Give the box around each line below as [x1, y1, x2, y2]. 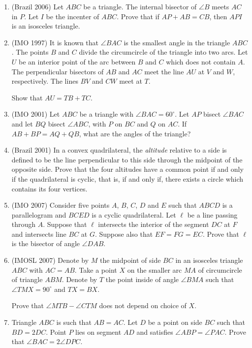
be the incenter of [46, 11, 99, 21]
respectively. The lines [11, 76, 78, 86]
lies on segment [75, 326, 122, 337]
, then [209, 11, 227, 21]
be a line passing [187, 209, 238, 220]
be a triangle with [79, 109, 134, 119]
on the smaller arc [127, 264, 182, 275]
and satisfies [136, 326, 173, 337]
